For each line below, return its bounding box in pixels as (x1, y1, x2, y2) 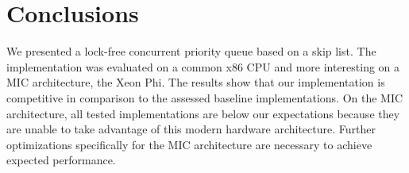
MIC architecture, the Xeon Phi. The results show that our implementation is (6, 74, 385, 90)
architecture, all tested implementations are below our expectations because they (6, 105, 400, 121)
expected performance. (6, 152, 116, 168)
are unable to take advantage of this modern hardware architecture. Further (6, 121, 376, 137)
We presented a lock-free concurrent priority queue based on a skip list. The (6, 43, 376, 60)
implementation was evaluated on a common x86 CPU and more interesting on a (6, 58, 400, 75)
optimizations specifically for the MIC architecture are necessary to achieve (6, 136, 372, 152)
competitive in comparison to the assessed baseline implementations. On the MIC (6, 89, 403, 106)
